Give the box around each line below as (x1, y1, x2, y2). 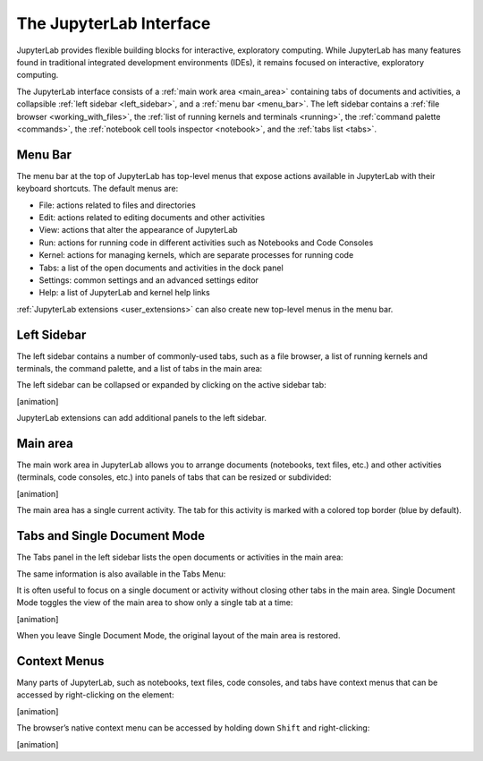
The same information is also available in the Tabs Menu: (16, 569, 226, 579)
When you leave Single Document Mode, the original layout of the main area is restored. (16, 630, 341, 641)
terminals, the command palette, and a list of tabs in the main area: (16, 363, 263, 373)
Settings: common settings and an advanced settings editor (38, 274, 259, 286)
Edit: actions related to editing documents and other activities (38, 211, 266, 223)
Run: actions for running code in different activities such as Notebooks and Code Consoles (38, 237, 374, 248)
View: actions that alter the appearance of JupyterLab (38, 225, 238, 235)
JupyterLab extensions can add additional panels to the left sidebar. (16, 413, 267, 423)
